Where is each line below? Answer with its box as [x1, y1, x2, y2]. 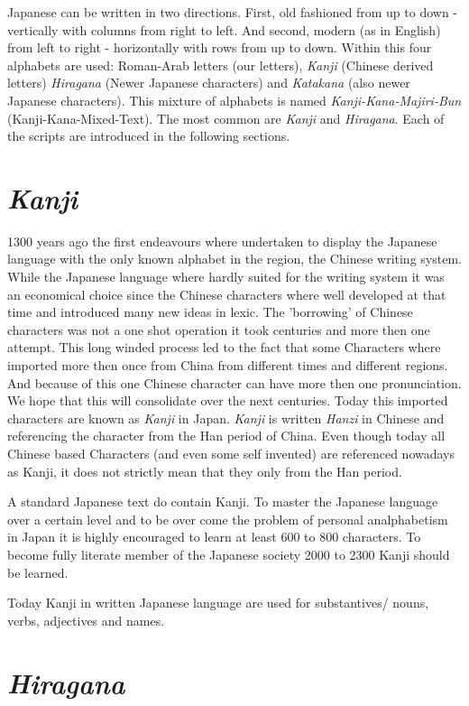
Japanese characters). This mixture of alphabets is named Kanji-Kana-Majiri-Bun [7, 90, 462, 109]
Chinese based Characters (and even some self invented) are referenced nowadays [7, 444, 455, 462]
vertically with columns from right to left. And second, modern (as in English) [7, 20, 441, 39]
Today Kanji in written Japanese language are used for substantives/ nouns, [7, 593, 429, 612]
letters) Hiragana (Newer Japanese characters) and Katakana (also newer [7, 73, 410, 92]
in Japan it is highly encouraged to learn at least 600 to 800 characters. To [7, 527, 421, 546]
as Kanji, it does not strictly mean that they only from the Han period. [7, 461, 402, 480]
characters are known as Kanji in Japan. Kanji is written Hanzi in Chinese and [7, 408, 445, 427]
